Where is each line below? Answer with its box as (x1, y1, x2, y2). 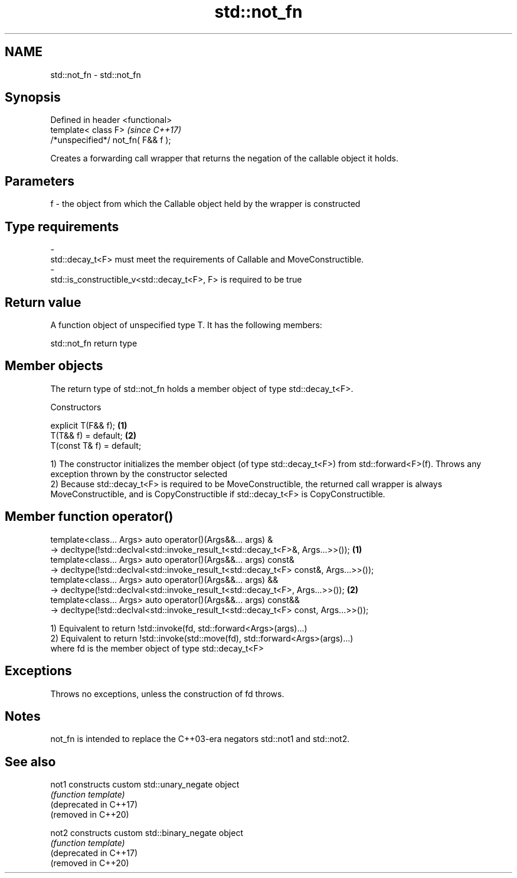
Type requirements (5, 219, 119, 234)
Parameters (5, 173, 74, 189)
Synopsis (5, 90, 61, 105)
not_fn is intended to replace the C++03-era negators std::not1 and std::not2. (50, 734, 350, 744)
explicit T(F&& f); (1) (50, 420, 127, 430)
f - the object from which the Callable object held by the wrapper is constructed (50, 199, 361, 209)
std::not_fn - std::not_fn (50, 69, 141, 80)
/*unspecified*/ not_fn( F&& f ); (50, 135, 171, 145)
